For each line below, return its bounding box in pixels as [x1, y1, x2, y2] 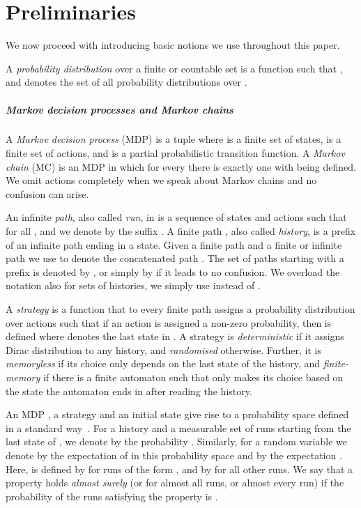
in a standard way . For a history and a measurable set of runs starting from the [6, 420, 351, 435]
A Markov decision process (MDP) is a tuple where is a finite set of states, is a [6, 132, 341, 146]
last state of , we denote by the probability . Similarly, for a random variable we [6, 434, 347, 449]
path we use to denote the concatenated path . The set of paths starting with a [6, 251, 344, 265]
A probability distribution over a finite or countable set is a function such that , [6, 61, 343, 75]
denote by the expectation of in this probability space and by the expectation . [6, 447, 342, 462]
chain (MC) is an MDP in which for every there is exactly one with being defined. [6, 159, 356, 174]
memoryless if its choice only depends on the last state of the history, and [6, 356, 321, 371]
